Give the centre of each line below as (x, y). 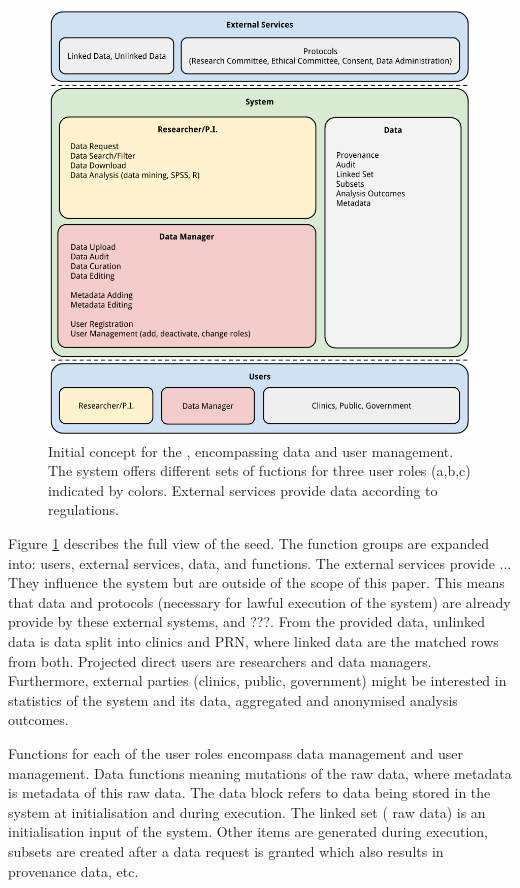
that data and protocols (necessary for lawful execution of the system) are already (259, 601)
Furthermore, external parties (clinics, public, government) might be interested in (257, 680)
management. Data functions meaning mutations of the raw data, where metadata (260, 772)
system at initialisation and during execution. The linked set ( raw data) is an (247, 811)
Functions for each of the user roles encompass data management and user (235, 752)
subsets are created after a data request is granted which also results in (226, 850)
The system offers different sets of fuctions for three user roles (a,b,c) (259, 470)
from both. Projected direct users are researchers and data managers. (220, 660)
